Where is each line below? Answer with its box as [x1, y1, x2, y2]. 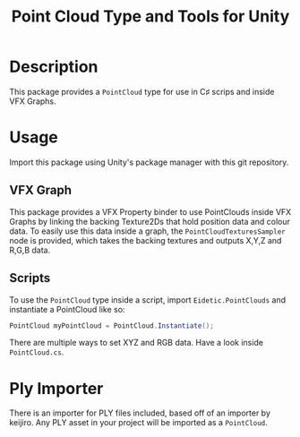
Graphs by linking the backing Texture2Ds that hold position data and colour [9, 216, 291, 227]
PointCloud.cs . [9, 347, 64, 357]
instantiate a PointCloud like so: [9, 304, 125, 314]
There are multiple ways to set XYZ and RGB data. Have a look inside [9, 338, 264, 348]
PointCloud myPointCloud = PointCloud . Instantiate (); [9, 321, 215, 330]
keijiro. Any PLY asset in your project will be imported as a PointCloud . [9, 417, 269, 428]
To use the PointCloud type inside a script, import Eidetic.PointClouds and [9, 294, 287, 305]
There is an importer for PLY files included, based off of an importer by [9, 407, 271, 418]
